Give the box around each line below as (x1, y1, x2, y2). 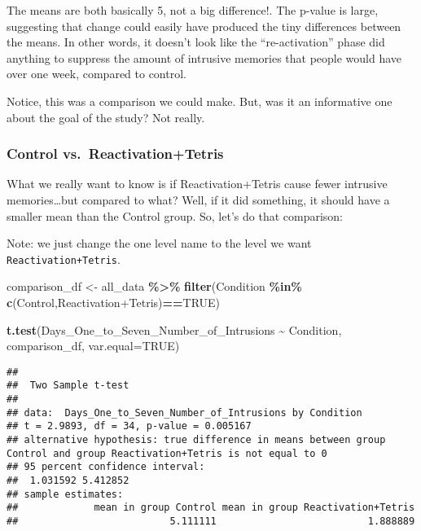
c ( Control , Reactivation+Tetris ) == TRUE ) (7, 294, 221, 310)
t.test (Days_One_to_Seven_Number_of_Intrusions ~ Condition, (7, 321, 342, 338)
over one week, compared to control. (7, 65, 186, 82)
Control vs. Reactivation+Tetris (7, 143, 224, 164)
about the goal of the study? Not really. (7, 108, 205, 125)
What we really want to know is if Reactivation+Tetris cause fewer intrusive (7, 175, 388, 192)
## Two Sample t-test (7, 380, 129, 392)
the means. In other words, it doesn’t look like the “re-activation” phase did (7, 33, 385, 50)
